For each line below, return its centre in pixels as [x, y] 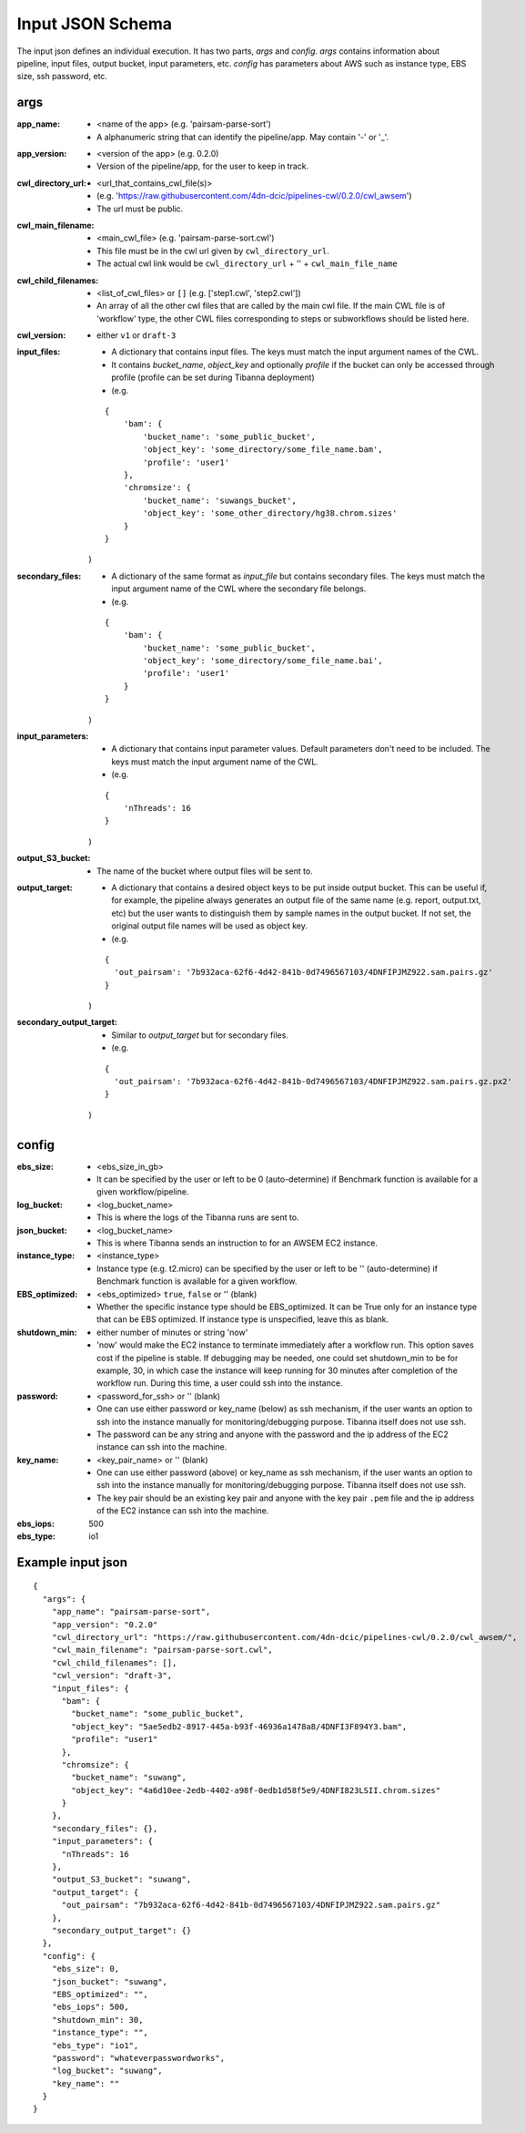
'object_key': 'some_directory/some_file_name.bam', [262, 450]
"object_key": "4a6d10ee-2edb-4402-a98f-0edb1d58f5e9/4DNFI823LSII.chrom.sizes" [256, 1790]
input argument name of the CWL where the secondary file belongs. [239, 589]
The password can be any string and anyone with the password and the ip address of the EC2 [273, 1434]
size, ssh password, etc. [62, 77]
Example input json [72, 1562]
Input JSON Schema [95, 24]
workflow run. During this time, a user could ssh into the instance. [220, 1383]
